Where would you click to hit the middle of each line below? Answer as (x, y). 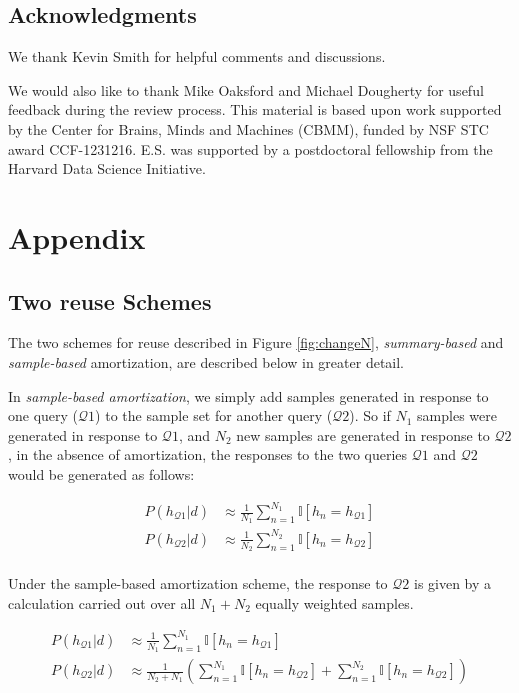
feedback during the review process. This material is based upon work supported (255, 109)
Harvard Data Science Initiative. (107, 168)
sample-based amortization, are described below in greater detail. (206, 361)
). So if (370, 415)
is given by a (452, 583)
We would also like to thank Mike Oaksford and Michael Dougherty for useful (246, 89)
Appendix (77, 236)
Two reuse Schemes (110, 300)
